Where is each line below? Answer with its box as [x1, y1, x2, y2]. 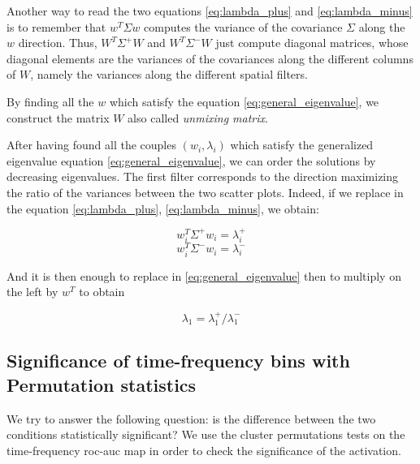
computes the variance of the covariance [144, 18, 343, 35]
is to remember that [6, 18, 106, 35]
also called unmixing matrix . [128, 109, 268, 126]
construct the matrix [6, 109, 110, 126]
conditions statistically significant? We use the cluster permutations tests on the [6, 426, 405, 443]
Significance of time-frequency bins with [6, 348, 350, 373]
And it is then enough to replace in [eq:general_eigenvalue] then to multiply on [6, 267, 401, 284]
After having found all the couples [6, 136, 176, 153]
